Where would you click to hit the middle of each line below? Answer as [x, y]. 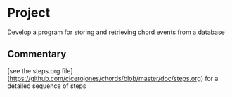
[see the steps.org [34, 70]
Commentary [37, 54]
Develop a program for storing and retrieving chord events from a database [116, 32]
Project [29, 13]
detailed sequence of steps [47, 86]
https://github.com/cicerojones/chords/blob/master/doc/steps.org [105, 78]
